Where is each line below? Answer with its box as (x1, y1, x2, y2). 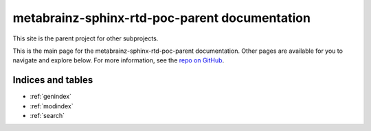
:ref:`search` (30, 112, 65, 120)
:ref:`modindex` (30, 102, 74, 110)
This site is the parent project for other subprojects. (12, 34, 159, 43)
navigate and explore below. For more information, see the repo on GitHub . (12, 56, 225, 64)
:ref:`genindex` (30, 93, 72, 101)
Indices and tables (12, 74, 93, 86)
